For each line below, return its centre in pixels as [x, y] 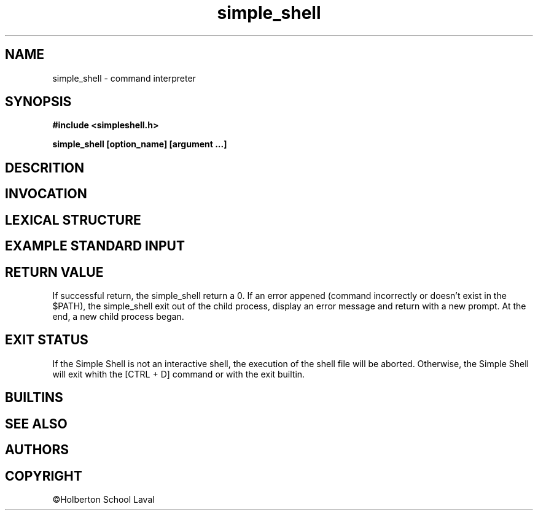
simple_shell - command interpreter [124, 78]
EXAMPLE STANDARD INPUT [95, 246]
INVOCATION [46, 194]
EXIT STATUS [47, 340]
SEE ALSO [36, 424]
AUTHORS [37, 450]
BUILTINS [34, 398]
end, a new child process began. [118, 316]
